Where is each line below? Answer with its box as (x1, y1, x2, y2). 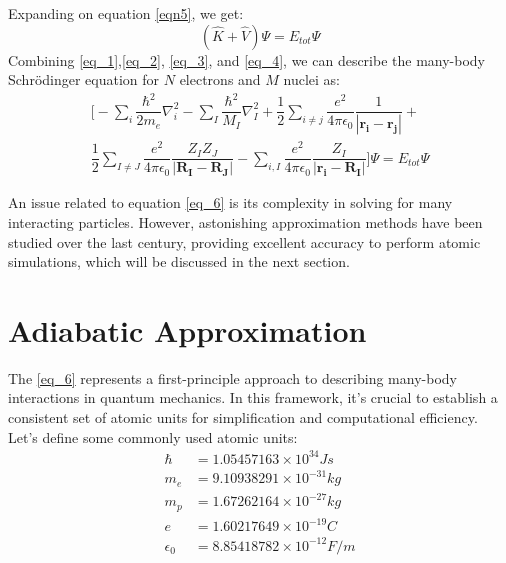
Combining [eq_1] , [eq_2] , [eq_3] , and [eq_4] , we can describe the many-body (8, 49, 486, 70)
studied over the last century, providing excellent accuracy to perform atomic (8, 231, 481, 252)
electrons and (179, 69, 261, 90)
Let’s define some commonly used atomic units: (8, 426, 298, 447)
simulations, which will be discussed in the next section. (8, 251, 350, 272)
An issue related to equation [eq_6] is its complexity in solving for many (8, 192, 453, 213)
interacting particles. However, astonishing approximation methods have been (8, 211, 483, 232)
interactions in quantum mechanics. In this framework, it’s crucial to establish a (8, 387, 498, 408)
